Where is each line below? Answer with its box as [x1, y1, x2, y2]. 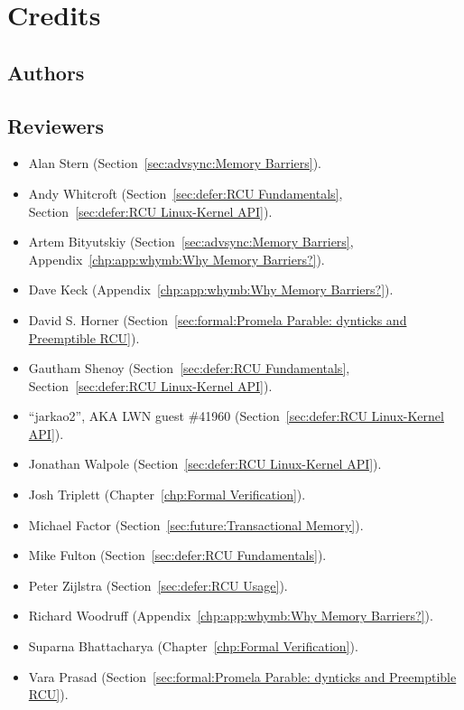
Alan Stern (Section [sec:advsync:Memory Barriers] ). [28, 154, 322, 173]
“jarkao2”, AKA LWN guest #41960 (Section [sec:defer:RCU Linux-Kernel [28, 406, 444, 425]
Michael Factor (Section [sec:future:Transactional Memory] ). [28, 515, 364, 534]
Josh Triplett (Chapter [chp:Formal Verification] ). [28, 485, 306, 504]
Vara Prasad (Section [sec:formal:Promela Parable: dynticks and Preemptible [28, 667, 457, 686]
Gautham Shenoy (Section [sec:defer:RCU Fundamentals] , [28, 359, 350, 378]
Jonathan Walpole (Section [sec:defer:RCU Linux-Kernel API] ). [28, 454, 382, 473]
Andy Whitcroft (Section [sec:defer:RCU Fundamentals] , [28, 183, 343, 202]
